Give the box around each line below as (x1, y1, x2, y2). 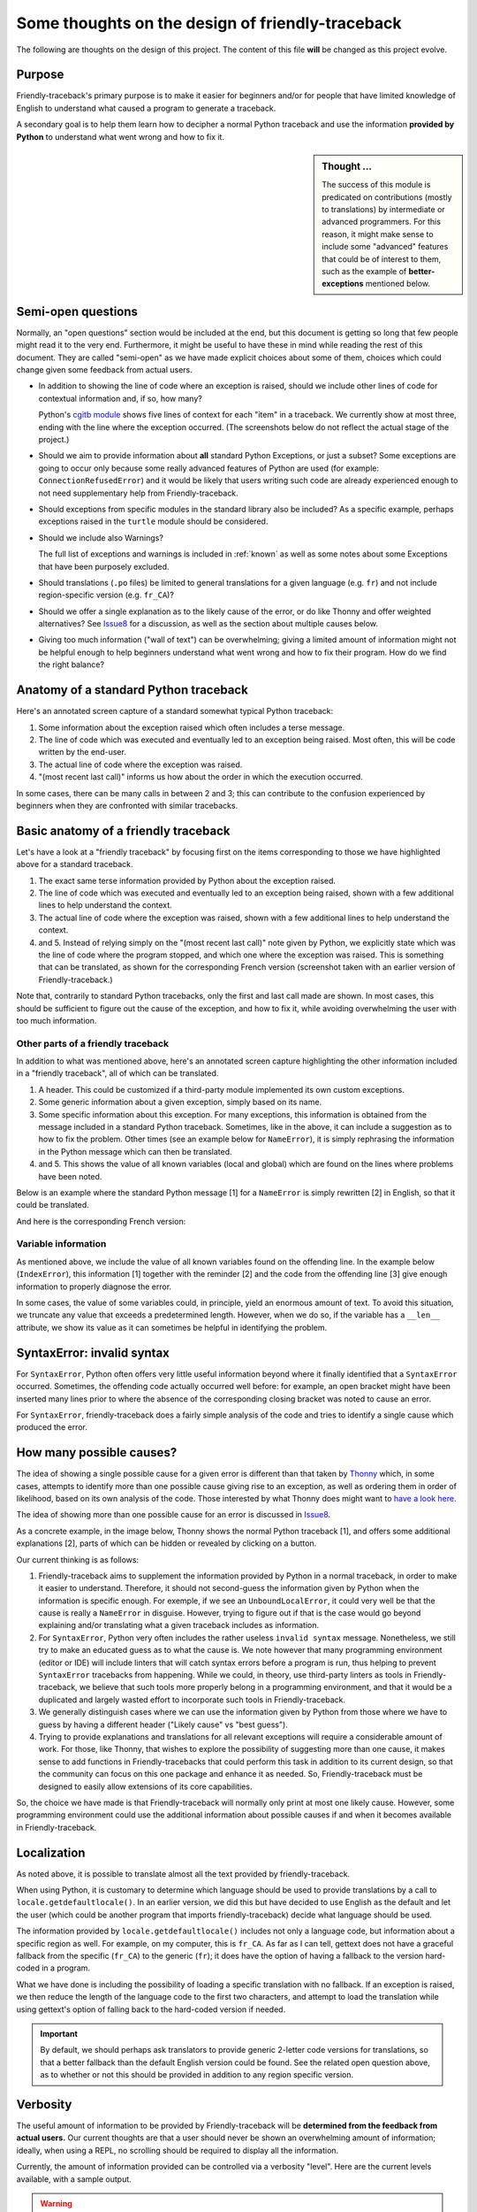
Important (40, 2028, 79, 2039)
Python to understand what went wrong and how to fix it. (16, 131, 225, 142)
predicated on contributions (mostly (322, 191, 452, 203)
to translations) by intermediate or (322, 204, 445, 215)
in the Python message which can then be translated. (38, 1146, 233, 1156)
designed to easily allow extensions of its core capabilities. (38, 1781, 253, 1792)
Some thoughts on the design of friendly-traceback (16, 13, 402, 33)
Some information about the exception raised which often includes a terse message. (38, 722, 345, 733)
